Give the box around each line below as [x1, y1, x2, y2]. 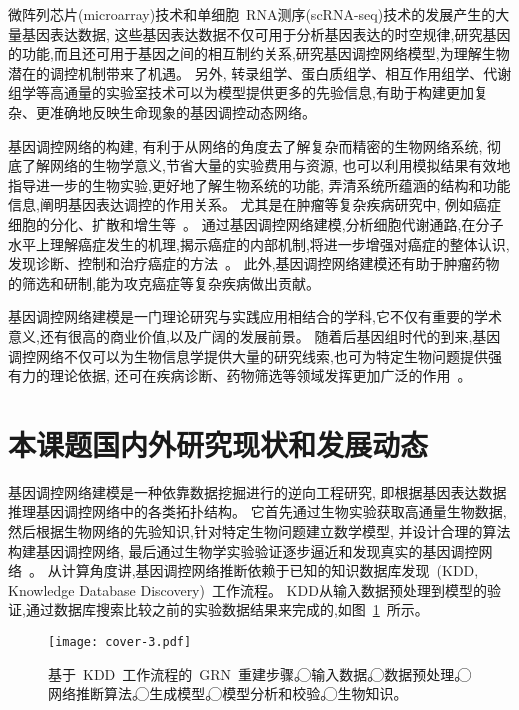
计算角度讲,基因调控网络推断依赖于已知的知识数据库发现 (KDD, [61, 560, 479, 581]
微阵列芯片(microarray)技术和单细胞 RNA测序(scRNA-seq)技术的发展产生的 [8, 4, 496, 24]
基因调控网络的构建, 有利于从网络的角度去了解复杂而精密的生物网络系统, [8, 135, 483, 156]
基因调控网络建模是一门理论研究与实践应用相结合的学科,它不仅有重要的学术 [8, 306, 502, 327]
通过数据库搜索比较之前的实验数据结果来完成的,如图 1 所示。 [25, 599, 429, 620]
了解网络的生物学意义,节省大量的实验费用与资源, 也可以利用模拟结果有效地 [21, 155, 511, 176]
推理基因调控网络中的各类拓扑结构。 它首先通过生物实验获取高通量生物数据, [8, 501, 507, 522]
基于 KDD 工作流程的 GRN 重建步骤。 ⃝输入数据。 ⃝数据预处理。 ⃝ [48, 663, 472, 684]
